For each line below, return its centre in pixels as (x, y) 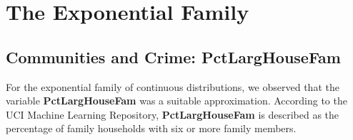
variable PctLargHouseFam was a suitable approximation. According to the (176, 101)
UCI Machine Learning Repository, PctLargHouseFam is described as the (173, 114)
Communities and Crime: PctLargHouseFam (173, 56)
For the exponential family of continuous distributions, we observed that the (173, 86)
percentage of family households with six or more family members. (151, 128)
